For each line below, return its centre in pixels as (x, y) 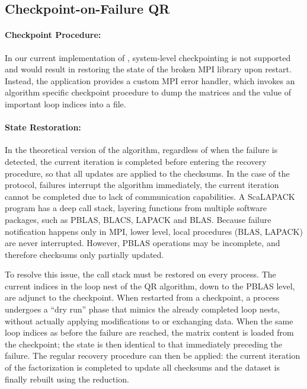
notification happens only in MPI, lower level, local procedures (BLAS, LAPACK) (154, 231)
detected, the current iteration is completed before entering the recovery (136, 161)
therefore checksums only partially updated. (84, 254)
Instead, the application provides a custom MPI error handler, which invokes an (150, 80)
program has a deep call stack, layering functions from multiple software (136, 208)
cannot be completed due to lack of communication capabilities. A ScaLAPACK (150, 196)
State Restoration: (43, 127)
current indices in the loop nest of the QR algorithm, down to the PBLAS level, (150, 286)
